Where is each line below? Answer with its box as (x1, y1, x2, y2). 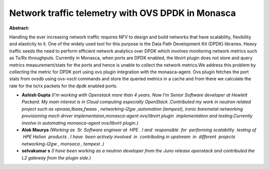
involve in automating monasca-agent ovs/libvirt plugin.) (21, 120, 138, 126)
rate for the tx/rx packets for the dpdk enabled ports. (9, 83, 118, 89)
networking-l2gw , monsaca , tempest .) (21, 141, 105, 147)
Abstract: (9, 25, 29, 31)
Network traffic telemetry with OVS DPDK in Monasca (9, 7, 236, 18)
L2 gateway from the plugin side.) (21, 155, 91, 161)
